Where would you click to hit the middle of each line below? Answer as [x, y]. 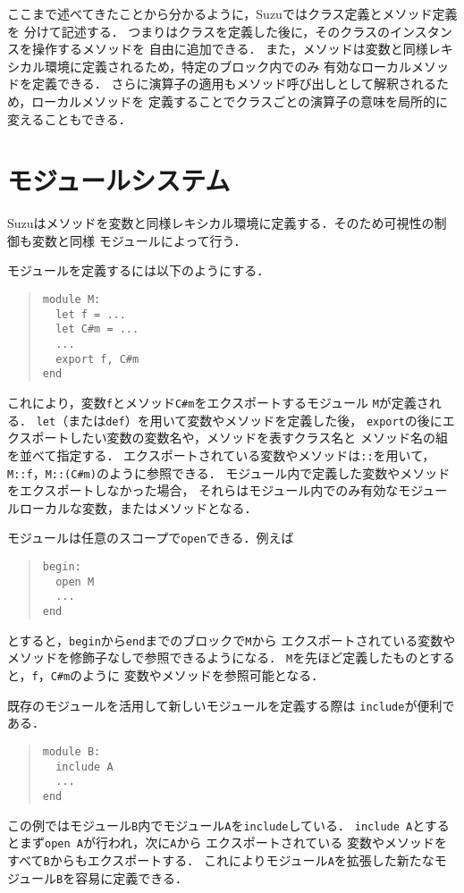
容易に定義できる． [131, 877]
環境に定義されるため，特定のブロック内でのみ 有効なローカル [228, 66]
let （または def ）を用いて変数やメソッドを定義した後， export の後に [239, 420]
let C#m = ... [97, 329]
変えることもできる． [69, 118]
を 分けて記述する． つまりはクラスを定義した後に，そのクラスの [199, 31]
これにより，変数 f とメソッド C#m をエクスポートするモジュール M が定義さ [218, 402]
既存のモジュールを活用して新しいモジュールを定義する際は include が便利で [231, 705]
